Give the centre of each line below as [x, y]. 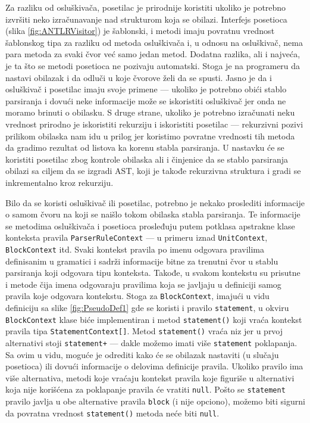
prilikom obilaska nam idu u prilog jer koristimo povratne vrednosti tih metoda [150, 136]
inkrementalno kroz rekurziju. [60, 182]
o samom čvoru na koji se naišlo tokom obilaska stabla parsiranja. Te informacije [153, 214]
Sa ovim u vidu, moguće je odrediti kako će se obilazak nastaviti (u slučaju [142, 354]
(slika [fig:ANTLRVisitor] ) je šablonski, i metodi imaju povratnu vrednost [140, 31]
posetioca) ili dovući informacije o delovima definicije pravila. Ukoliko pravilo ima [154, 366]
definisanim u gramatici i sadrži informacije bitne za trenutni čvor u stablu [142, 261]
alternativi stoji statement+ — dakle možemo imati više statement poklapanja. [151, 343]
